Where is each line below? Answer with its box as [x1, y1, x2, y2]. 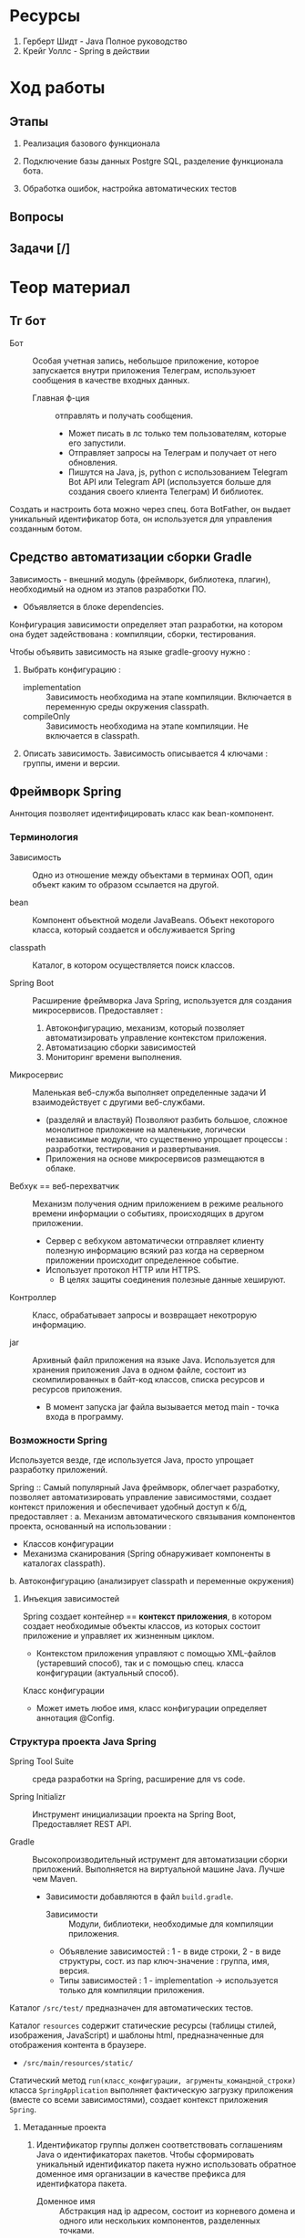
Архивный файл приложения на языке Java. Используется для [32, 1354, 276, 1365]
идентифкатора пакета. [36, 2179, 127, 2190]
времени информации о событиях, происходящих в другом [32, 1207, 264, 1219]
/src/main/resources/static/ [22, 2059, 134, 2068]
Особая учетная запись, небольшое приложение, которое [32, 355, 259, 366]
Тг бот [9, 313, 46, 329]
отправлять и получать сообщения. [55, 410, 194, 421]
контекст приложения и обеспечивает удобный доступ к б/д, [9, 1501, 248, 1512]
